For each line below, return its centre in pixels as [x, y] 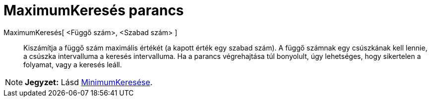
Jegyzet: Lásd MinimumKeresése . [89, 82]
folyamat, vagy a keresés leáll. [73, 64]
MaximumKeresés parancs [94, 10]
